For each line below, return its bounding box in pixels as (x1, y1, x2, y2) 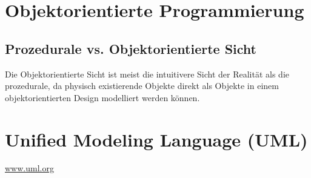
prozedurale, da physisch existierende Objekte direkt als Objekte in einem (5, 79, 279, 92)
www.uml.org (5, 162, 54, 174)
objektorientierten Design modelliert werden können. (5, 91, 200, 104)
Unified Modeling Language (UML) (5, 127, 308, 151)
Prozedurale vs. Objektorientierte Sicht (5, 39, 256, 58)
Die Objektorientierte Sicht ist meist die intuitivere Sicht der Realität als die (5, 67, 289, 80)
